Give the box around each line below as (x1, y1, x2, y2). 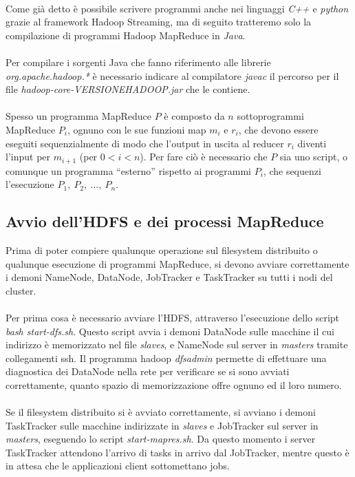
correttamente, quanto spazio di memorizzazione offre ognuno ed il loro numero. (6, 377, 342, 392)
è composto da (164, 109, 225, 123)
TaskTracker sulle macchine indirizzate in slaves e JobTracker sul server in (6, 418, 319, 432)
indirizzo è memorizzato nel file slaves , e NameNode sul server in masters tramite (6, 337, 348, 352)
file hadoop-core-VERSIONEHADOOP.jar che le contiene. (6, 82, 250, 96)
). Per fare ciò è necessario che (140, 149, 268, 164)
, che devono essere (238, 122, 319, 136)
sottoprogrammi (237, 109, 304, 123)
